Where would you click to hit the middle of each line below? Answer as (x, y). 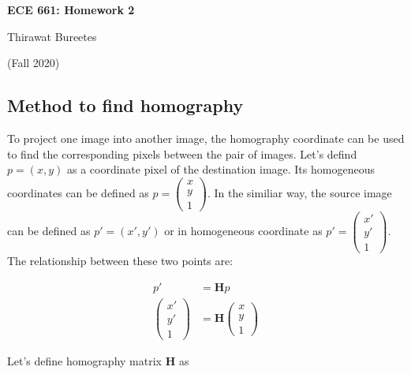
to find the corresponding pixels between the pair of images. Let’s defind (182, 153)
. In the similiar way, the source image (299, 192)
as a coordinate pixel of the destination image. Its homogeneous (220, 169)
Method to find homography (125, 105)
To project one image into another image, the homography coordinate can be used (206, 138)
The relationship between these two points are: (120, 261)
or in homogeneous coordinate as (243, 230)
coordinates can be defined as (78, 192)
